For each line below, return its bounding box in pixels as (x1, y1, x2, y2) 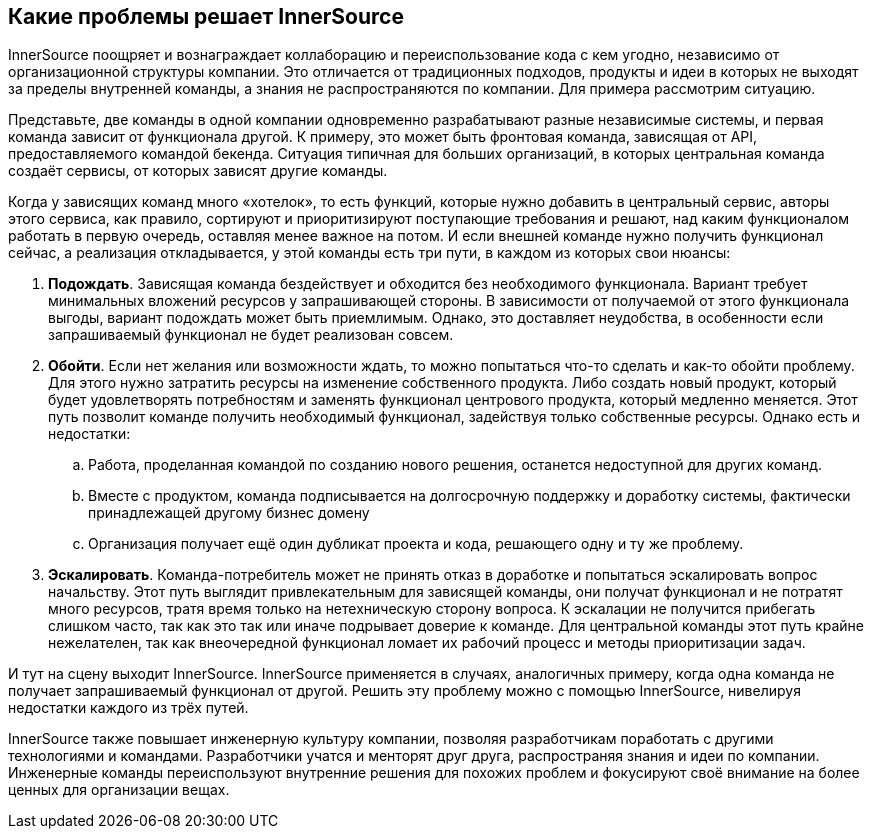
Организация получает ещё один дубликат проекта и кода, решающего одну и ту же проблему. (88, 535, 744, 553)
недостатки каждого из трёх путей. (8, 699, 249, 717)
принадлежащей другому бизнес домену (88, 504, 370, 522)
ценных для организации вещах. (8, 781, 230, 799)
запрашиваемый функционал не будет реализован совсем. (48, 326, 454, 344)
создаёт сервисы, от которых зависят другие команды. (8, 162, 388, 180)
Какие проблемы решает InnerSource (8, 4, 404, 29)
